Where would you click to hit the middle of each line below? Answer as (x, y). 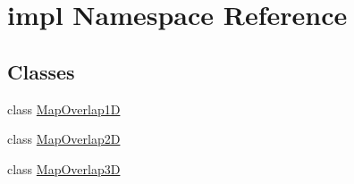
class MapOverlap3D (64, 168)
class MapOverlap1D (64, 109)
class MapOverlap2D (64, 139)
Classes (41, 71)
